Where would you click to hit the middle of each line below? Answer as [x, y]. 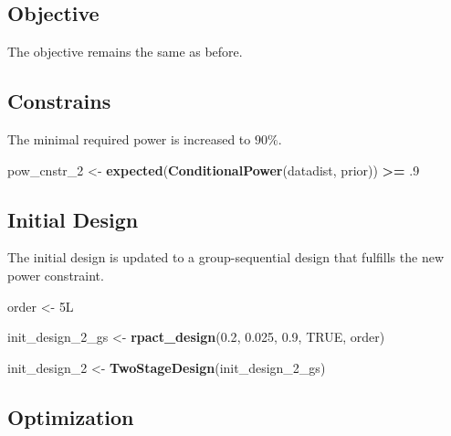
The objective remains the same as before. [125, 52]
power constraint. [56, 275]
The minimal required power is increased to [129, 139]
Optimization [71, 416]
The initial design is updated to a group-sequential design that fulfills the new [226, 257]
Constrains [59, 101]
